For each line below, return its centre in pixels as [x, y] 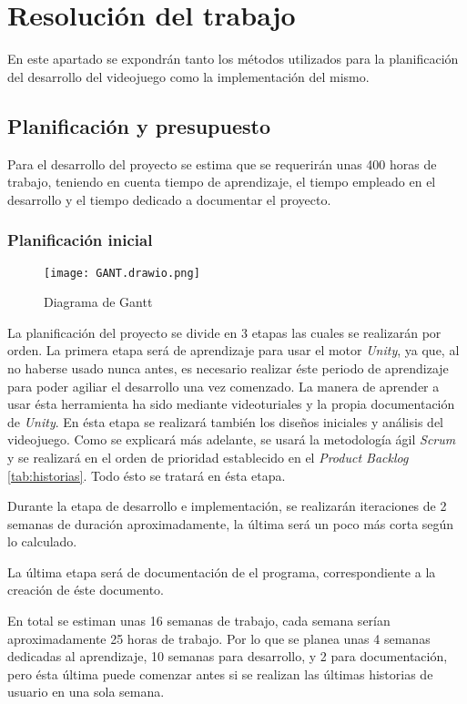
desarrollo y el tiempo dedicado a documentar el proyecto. [169, 199]
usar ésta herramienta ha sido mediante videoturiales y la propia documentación [231, 404]
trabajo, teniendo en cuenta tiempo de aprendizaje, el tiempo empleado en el [222, 182]
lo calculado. [42, 541]
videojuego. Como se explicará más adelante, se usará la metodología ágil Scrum [232, 439]
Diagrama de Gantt [98, 302]
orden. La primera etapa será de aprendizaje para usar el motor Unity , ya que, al [233, 350]
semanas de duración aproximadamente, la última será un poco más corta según [231, 523]
